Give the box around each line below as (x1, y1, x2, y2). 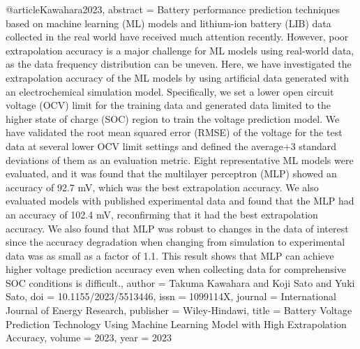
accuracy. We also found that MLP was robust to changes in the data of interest (6, 221, 349, 235)
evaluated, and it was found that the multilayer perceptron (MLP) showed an (6, 166, 337, 181)
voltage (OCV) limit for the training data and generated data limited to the (6, 98, 331, 112)
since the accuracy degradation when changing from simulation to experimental (6, 235, 345, 249)
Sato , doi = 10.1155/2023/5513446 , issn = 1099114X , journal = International (6, 289, 336, 304)
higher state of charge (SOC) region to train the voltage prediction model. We (6, 111, 340, 126)
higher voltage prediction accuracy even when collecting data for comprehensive (6, 262, 346, 276)
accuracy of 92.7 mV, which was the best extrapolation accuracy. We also (6, 179, 319, 194)
